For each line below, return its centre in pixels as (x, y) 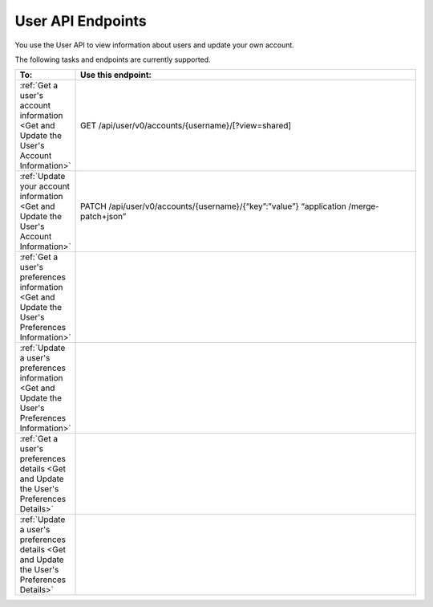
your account (45, 186)
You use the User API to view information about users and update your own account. (154, 45)
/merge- (364, 206)
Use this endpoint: (116, 75)
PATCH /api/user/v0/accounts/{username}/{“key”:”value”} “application (213, 206)
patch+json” (103, 217)
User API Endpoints (81, 21)
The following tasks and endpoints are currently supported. (113, 59)
